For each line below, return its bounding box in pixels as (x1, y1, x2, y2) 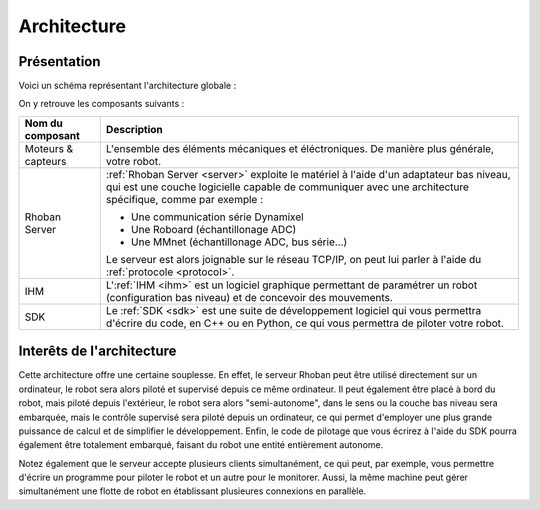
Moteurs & (24, 141, 74, 155)
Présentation (18, 53, 101, 70)
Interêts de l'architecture (18, 343, 177, 360)
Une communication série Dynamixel (130, 210, 304, 224)
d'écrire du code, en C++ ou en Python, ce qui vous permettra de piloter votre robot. (105, 316, 505, 330)
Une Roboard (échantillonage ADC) (130, 222, 297, 236)
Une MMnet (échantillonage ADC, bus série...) (130, 235, 348, 249)
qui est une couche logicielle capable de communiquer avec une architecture (105, 180, 470, 194)
